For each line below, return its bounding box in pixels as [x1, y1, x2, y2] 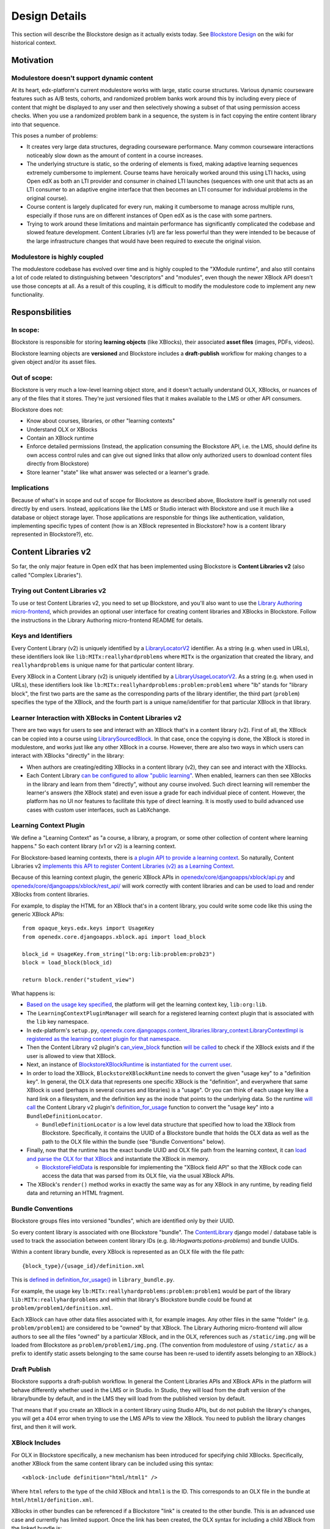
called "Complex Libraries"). [11, 571, 82, 579]
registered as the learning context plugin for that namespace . [26, 1035, 181, 1043]
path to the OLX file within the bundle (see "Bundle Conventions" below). [42, 1138, 226, 1145]
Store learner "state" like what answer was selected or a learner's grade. [26, 468, 210, 476]
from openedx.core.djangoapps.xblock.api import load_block [22, 933, 206, 940]
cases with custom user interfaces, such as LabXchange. [26, 806, 170, 813]
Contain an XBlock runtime [26, 434, 94, 442]
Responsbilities [11, 306, 71, 317]
